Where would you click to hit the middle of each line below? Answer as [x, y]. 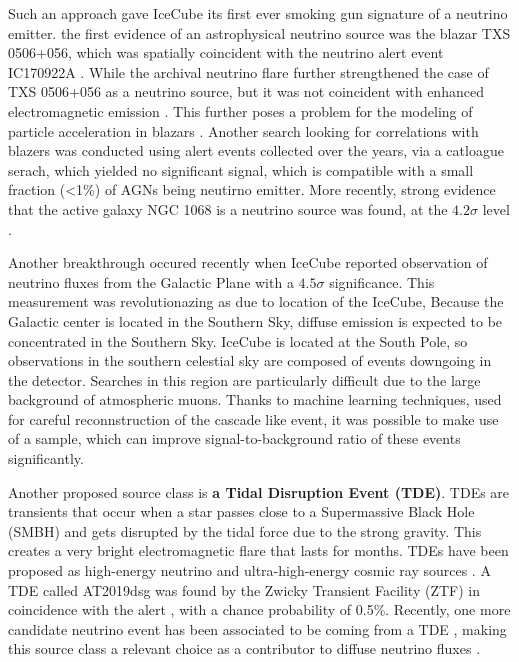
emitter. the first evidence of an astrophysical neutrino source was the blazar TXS [259, 32]
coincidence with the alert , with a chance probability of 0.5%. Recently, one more [259, 609]
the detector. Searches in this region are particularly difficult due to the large [244, 379]
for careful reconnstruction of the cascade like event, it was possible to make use [253, 418]
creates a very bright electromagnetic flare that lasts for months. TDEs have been [258, 550]
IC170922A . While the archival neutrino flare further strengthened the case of [248, 71]
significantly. [46, 458]
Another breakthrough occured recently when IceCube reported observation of [248, 262]
